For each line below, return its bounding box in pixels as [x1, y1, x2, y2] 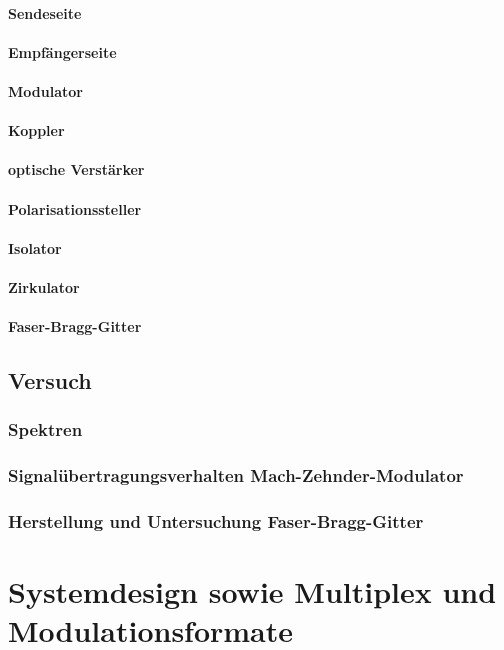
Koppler [8, 120, 65, 141]
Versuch [8, 365, 92, 396]
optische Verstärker [8, 159, 145, 180]
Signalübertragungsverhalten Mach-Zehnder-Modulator [8, 463, 464, 488]
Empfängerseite [8, 41, 117, 62]
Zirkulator [8, 276, 80, 297]
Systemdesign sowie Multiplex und [8, 571, 497, 612]
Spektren [8, 417, 83, 442]
